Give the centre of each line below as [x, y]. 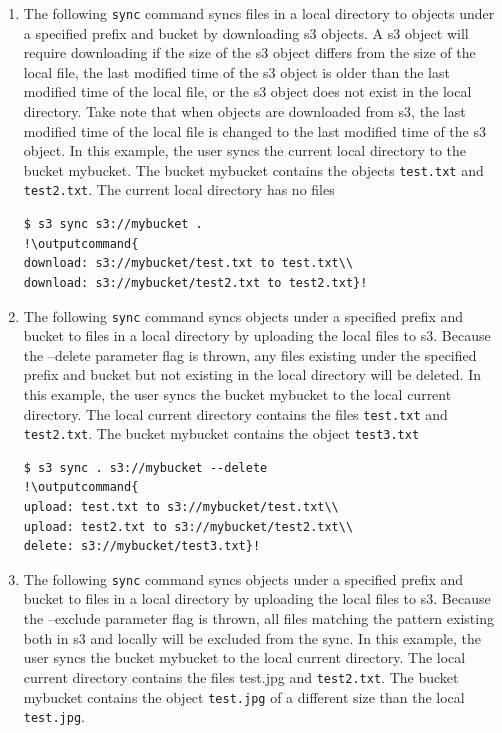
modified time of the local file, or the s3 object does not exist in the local [247, 91]
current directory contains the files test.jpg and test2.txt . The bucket [241, 676]
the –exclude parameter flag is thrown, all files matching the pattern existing [258, 618]
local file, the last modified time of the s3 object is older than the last [236, 71]
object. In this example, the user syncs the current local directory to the [245, 150]
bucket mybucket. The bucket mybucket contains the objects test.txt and [253, 169]
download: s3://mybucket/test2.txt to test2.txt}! [195, 282]
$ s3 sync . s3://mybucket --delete [145, 467]
